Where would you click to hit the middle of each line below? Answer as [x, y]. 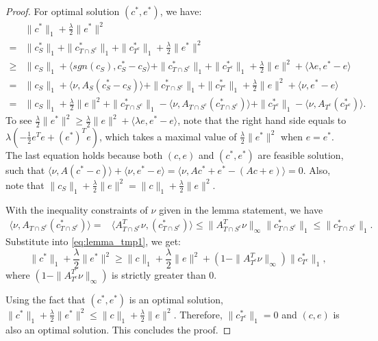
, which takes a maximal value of [168, 136]
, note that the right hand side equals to [262, 120]
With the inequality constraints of [77, 209]
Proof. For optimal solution [63, 11]
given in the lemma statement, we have [241, 209]
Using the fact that [46, 299]
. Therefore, [198, 314]
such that [25, 169]
